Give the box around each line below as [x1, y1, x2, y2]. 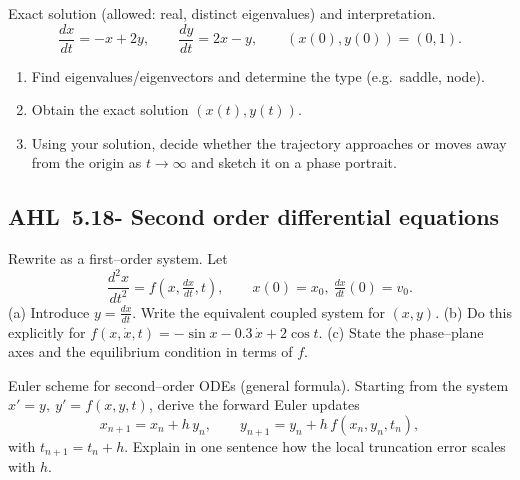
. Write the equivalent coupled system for [132, 301, 385, 322]
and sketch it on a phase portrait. [191, 152, 397, 173]
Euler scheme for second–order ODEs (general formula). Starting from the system [8, 374, 509, 395]
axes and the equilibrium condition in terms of [8, 341, 293, 362]
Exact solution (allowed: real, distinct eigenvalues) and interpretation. [8, 3, 436, 23]
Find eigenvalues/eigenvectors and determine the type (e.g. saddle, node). [31, 65, 485, 86]
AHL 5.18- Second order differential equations [8, 201, 500, 232]
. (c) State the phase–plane [318, 321, 484, 342]
